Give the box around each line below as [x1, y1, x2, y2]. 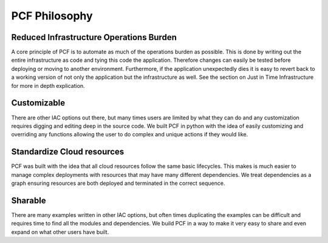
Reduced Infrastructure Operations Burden [11, 32, 177, 42]
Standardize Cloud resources [11, 147, 125, 157]
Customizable [11, 98, 66, 108]
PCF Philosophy [11, 9, 94, 22]
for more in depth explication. [11, 82, 85, 89]
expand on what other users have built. [11, 228, 109, 236]
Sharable [11, 195, 46, 205]
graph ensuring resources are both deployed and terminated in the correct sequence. [11, 179, 225, 187]
